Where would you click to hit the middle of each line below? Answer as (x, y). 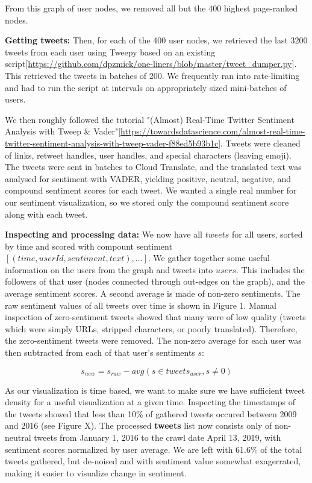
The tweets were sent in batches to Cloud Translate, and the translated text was (153, 167)
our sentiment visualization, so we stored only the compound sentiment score (147, 202)
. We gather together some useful (209, 258)
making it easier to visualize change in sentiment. (96, 472)
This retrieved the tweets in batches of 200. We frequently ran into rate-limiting (152, 75)
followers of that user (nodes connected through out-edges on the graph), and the (155, 281)
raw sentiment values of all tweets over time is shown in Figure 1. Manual (141, 305)
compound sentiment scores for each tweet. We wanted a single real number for (151, 190)
